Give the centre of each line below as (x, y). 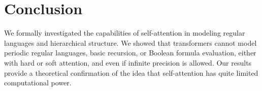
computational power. (38, 83)
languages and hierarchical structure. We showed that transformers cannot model (130, 42)
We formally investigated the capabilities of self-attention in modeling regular (125, 33)
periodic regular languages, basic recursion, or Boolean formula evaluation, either (130, 53)
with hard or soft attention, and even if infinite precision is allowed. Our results (128, 62)
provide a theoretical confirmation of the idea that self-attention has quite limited (131, 72)
